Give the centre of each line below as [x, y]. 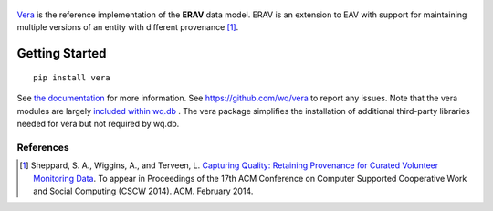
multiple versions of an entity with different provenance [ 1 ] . [128, 27]
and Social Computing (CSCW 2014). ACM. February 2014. [143, 191]
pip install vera [72, 77]
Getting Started [62, 53]
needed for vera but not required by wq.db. [98, 123]
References [43, 147]
